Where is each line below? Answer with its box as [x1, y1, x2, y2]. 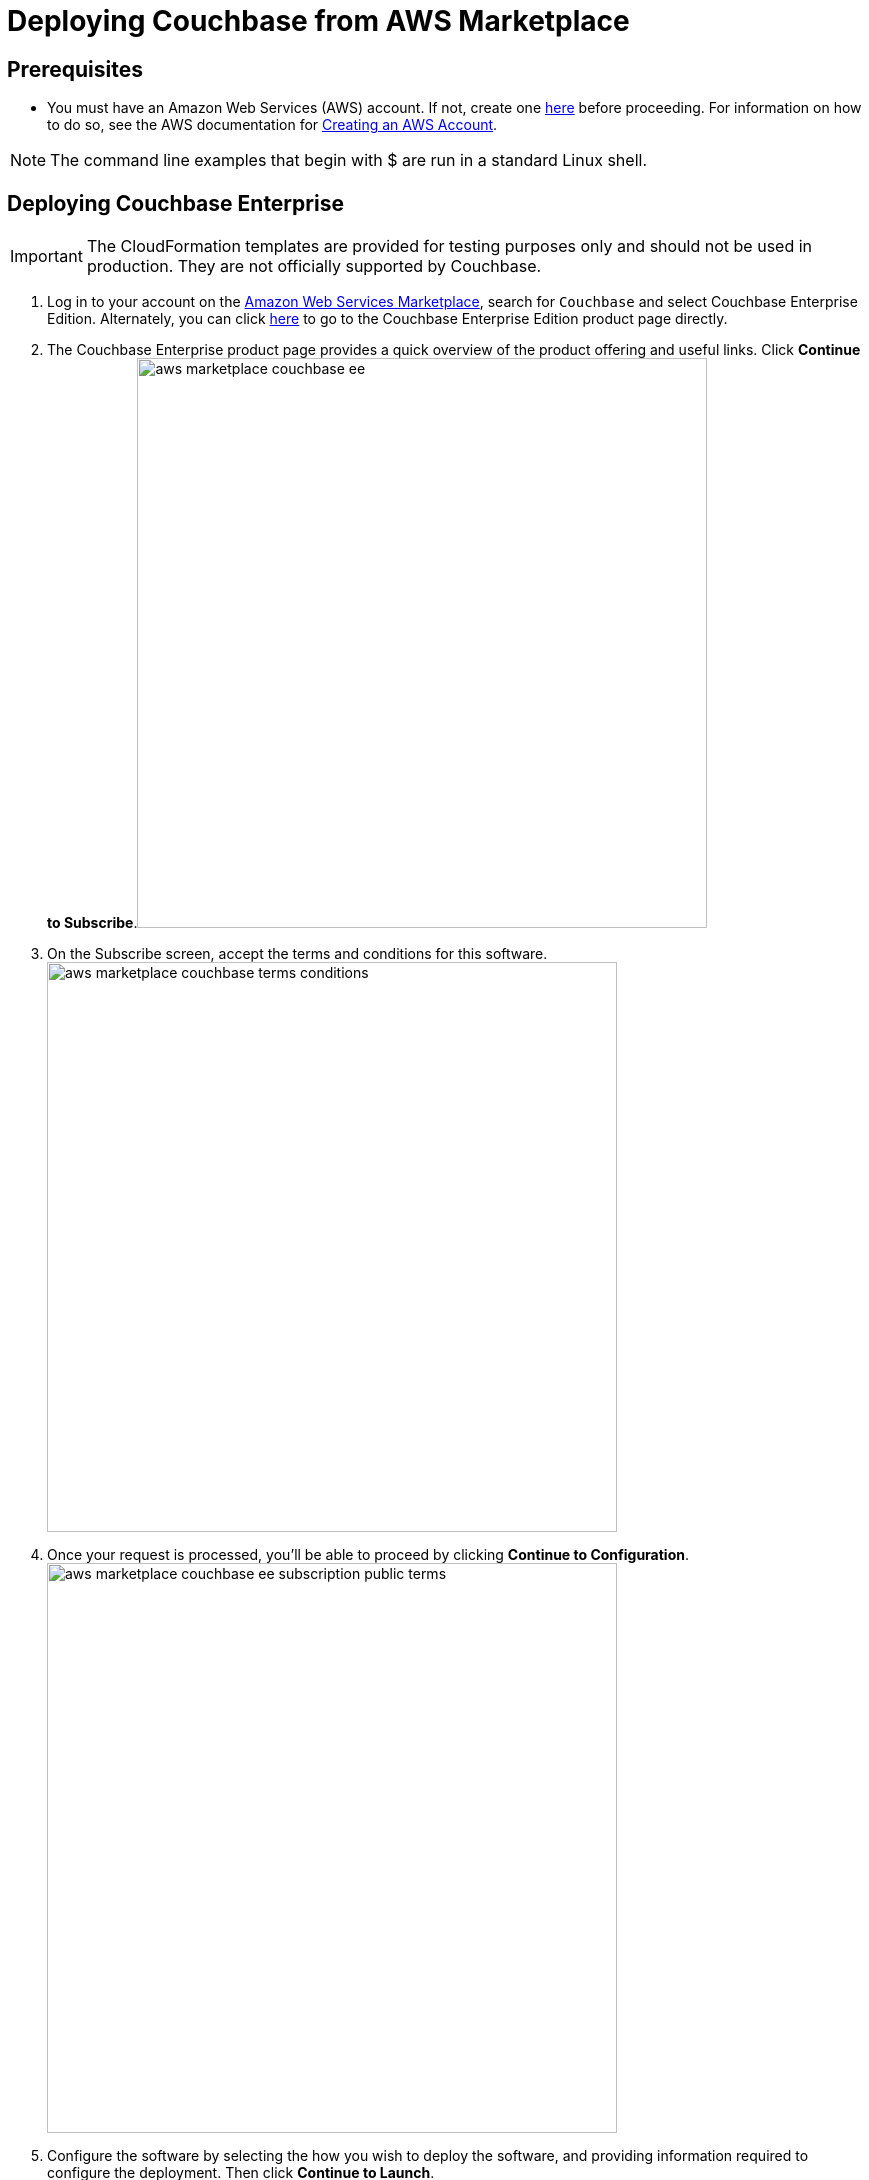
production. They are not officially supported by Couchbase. [86, 256, 542, 277]
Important [10, 246, 83, 267]
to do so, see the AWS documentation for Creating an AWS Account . [47, 116, 498, 134]
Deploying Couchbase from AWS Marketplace [7, 4, 630, 38]
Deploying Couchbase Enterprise [7, 190, 344, 216]
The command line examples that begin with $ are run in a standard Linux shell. [50, 150, 647, 171]
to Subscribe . [47, 914, 138, 932]
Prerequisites [7, 56, 143, 82]
